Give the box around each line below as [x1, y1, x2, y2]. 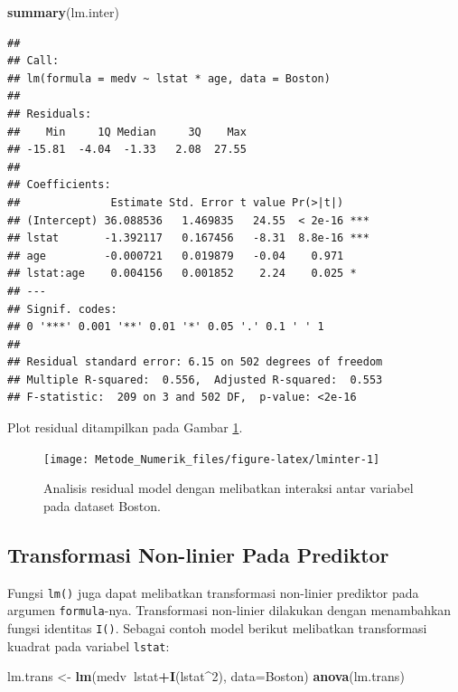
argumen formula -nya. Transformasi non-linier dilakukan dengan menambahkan [7, 601, 452, 620]
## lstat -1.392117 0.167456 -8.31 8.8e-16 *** [7, 232, 369, 245]
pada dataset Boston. [43, 496, 161, 515]
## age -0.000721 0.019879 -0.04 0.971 [7, 249, 344, 262]
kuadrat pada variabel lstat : [7, 636, 170, 655]
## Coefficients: [7, 178, 111, 192]
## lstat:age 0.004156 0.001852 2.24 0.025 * [7, 267, 357, 280]
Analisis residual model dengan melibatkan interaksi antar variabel [43, 479, 414, 498]
